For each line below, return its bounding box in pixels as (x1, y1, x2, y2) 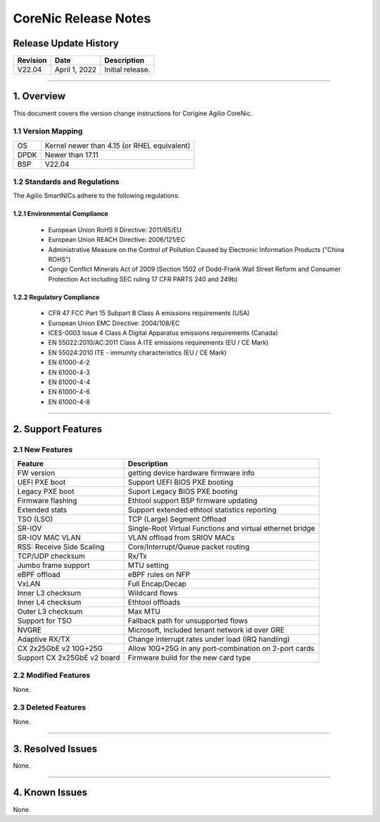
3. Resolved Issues (13, 742, 98, 754)
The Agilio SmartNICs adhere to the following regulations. (13, 191, 180, 200)
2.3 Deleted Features (13, 702, 87, 712)
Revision (17, 56, 47, 65)
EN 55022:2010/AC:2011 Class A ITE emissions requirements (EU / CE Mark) (48, 339, 269, 347)
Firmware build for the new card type (127, 652, 251, 662)
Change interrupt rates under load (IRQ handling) (127, 634, 290, 644)
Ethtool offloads (127, 597, 181, 607)
